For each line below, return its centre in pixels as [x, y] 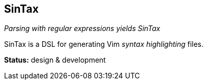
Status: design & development [55, 60]
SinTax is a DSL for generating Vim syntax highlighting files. [104, 44]
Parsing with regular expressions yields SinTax [82, 29]
